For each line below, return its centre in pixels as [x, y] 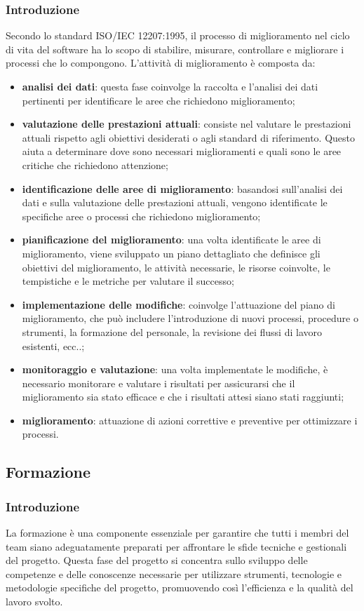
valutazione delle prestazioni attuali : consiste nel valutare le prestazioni [187, 124]
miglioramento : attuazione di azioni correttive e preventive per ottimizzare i [190, 420]
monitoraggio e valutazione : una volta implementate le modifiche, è [175, 369]
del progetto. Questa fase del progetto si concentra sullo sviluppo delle [157, 560]
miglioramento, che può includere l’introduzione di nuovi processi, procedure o [190, 318]
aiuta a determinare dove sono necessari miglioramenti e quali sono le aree [182, 151]
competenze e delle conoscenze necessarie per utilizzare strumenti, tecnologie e [174, 573]
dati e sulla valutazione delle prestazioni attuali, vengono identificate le [175, 202]
